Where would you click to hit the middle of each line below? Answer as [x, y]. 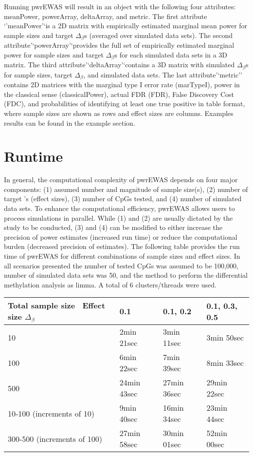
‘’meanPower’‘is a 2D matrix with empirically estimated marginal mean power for [126, 26]
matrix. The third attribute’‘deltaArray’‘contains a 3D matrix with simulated [119, 65]
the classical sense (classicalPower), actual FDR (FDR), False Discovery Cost [119, 94]
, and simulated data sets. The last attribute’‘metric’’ [163, 74]
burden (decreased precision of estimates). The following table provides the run [122, 246]
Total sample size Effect [57, 305]
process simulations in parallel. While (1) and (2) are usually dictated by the [118, 218]
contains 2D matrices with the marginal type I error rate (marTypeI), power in [122, 85]
